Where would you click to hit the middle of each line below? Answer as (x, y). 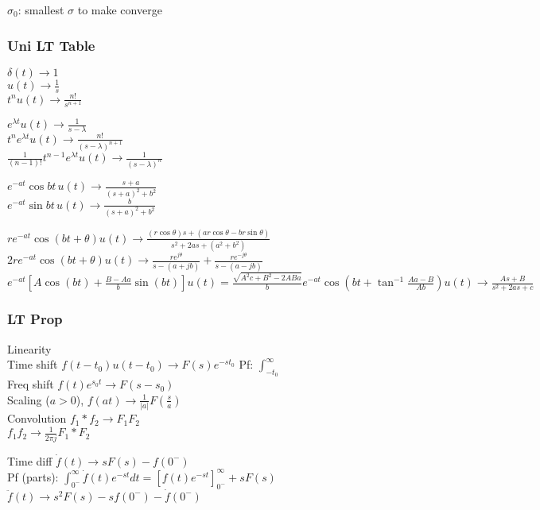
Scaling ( (29, 399)
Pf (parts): (33, 476)
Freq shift (31, 384)
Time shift (33, 364)
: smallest (41, 10)
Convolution (37, 418)
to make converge (120, 10)
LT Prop (35, 319)
